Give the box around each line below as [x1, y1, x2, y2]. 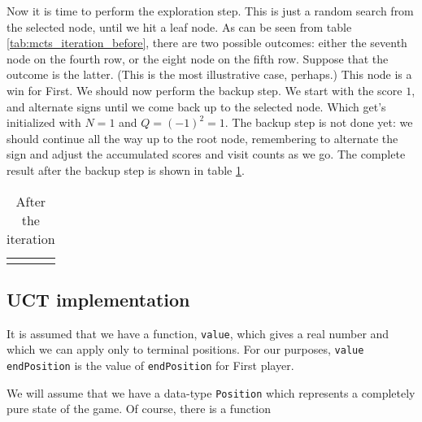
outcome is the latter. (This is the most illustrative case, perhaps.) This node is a [7, 66, 412, 83]
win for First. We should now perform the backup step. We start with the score [7, 81, 402, 98]
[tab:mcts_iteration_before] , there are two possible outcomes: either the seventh [7, 34, 407, 51]
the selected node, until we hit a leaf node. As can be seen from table [7, 18, 352, 35]
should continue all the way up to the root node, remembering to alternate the [7, 129, 398, 146]
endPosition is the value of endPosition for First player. [7, 357, 294, 374]
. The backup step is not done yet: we [224, 114, 413, 131]
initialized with [7, 114, 81, 131]
